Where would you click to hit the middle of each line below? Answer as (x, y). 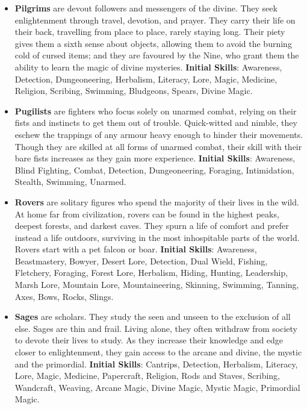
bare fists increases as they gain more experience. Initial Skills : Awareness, (155, 158)
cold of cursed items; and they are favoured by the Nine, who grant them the (157, 55)
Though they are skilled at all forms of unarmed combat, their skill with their (158, 146)
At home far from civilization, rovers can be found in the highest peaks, (147, 214)
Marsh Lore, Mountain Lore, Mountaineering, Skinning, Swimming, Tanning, (157, 285)
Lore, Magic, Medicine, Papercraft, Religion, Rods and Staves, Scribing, (147, 376)
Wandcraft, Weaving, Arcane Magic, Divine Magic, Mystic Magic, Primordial (157, 387)
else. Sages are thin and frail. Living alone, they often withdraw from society (156, 328)
